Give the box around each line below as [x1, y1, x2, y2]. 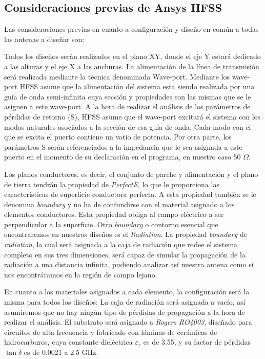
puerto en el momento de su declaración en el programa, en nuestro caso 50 [4, 151, 241, 162]
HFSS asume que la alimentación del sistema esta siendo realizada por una [19, 81, 255, 92]
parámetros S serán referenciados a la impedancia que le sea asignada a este [4, 141, 242, 152]
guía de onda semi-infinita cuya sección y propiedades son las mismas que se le [4, 91, 251, 102]
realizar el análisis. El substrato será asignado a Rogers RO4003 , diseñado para [4, 316, 252, 327]
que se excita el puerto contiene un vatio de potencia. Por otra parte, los [4, 131, 232, 142]
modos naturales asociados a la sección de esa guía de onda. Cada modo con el [4, 121, 251, 132]
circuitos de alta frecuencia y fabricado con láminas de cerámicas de [4, 326, 217, 337]
